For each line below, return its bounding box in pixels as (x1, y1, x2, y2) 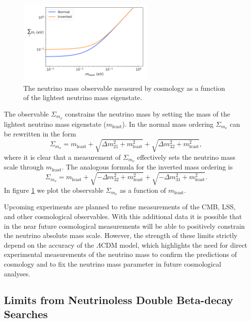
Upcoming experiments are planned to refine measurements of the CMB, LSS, (4, 202, 236, 212)
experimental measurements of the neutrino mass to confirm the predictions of (4, 249, 237, 259)
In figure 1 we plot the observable (4, 185, 104, 195)
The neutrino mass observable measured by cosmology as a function (23, 83, 225, 93)
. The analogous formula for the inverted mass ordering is (62, 162, 233, 172)
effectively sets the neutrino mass (137, 152, 235, 162)
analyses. (4, 268, 31, 278)
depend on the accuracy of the (4, 239, 94, 250)
